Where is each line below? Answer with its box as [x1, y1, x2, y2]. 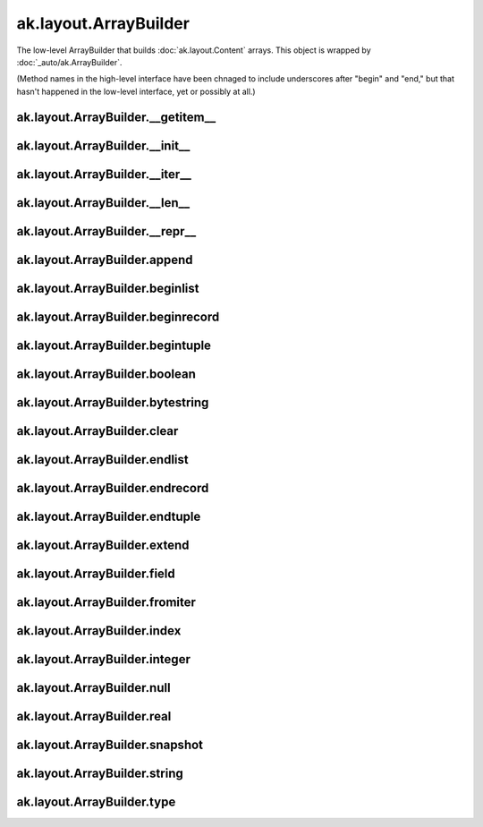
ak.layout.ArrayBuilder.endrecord [16, 480, 209, 496]
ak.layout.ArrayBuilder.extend [16, 537, 190, 552]
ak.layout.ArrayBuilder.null [16, 680, 171, 695]
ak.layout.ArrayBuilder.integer [16, 652, 191, 667]
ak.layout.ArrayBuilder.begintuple [16, 337, 212, 353]
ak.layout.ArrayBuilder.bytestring [16, 395, 209, 410]
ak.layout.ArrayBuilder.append [16, 252, 193, 268]
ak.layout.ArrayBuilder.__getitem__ [16, 109, 216, 124]
